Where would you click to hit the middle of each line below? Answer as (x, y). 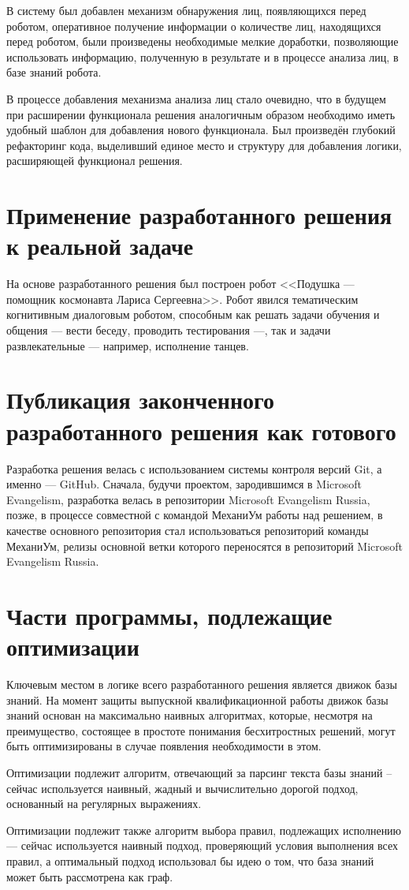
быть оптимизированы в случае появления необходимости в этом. (164, 746)
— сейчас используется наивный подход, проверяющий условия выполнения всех (202, 845)
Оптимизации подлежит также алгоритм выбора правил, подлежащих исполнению (204, 830)
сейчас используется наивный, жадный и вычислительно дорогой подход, (182, 788)
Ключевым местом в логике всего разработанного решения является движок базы (202, 684)
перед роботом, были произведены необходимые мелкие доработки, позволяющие (203, 41)
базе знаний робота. (54, 72)
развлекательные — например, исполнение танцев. (128, 345)
